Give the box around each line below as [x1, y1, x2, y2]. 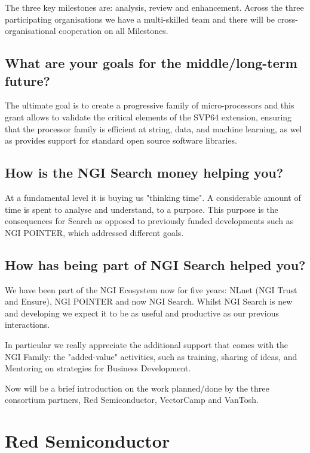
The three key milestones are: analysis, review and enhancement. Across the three [5, 1, 304, 13]
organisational [5, 24, 56, 37]
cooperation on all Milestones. [59, 24, 168, 37]
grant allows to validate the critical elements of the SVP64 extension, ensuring [5, 110, 292, 123]
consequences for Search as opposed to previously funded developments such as [5, 215, 294, 227]
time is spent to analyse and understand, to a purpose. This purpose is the [5, 203, 278, 215]
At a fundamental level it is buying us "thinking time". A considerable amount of [5, 191, 301, 203]
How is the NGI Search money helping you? [5, 163, 284, 182]
